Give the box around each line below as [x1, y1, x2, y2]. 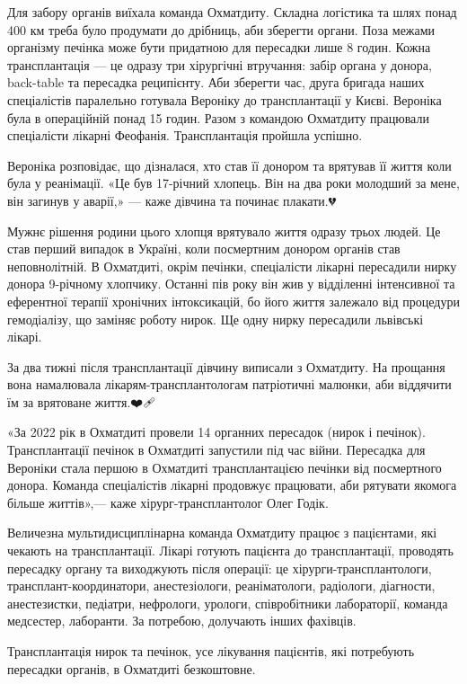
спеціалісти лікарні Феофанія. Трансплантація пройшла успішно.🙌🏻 [7, 126, 369, 145]
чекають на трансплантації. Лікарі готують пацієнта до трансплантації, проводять [7, 541, 454, 560]
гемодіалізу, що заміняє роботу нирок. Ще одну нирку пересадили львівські [7, 309, 424, 328]
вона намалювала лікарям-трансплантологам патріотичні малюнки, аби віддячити [7, 375, 452, 394]
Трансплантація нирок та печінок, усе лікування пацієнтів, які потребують [7, 642, 415, 660]
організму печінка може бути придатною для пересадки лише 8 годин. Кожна [7, 38, 431, 57]
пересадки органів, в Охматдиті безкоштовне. [7, 659, 256, 678]
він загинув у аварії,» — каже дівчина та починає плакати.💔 [7, 191, 337, 209]
